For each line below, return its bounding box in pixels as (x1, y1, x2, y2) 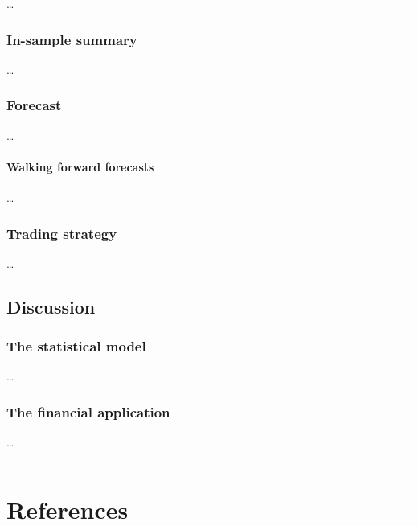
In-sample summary (6, 29, 137, 49)
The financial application (6, 401, 170, 421)
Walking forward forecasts (6, 158, 154, 175)
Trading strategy (6, 223, 117, 243)
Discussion (6, 294, 96, 318)
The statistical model (6, 336, 146, 356)
